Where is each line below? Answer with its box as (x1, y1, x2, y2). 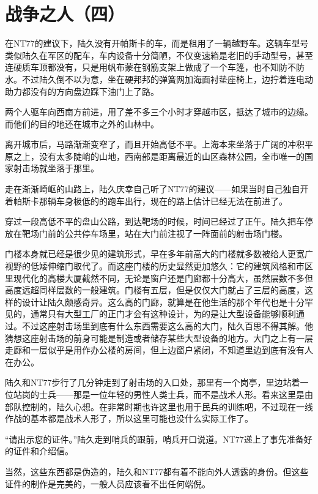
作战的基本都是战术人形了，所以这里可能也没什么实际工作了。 (5, 412, 253, 425)
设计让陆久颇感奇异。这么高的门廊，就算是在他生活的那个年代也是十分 (21, 295, 305, 308)
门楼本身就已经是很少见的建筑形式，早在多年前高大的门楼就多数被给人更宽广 (5, 247, 313, 260)
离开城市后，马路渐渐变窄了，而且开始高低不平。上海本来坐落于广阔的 (5, 138, 287, 151)
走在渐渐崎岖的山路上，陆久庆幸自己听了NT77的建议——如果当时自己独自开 (5, 182, 309, 195)
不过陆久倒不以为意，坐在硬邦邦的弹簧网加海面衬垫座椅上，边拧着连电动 (21, 72, 313, 85)
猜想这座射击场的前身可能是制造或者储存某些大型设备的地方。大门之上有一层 (5, 331, 313, 344)
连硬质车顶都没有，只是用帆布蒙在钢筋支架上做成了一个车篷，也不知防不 (5, 61, 296, 73)
